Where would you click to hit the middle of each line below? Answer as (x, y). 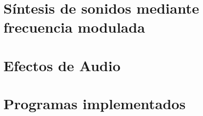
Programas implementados (95, 104)
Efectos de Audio (62, 65)
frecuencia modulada (74, 27)
